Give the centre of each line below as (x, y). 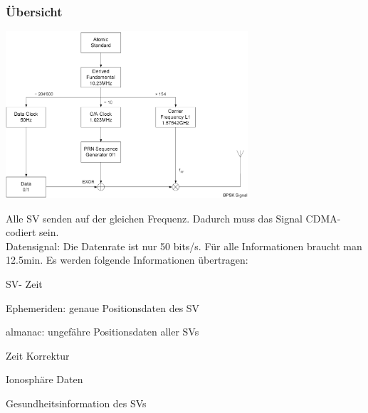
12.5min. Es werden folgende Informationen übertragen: (127, 260)
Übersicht (34, 11)
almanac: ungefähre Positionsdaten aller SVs (102, 332)
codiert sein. (32, 232)
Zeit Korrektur (38, 355)
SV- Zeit (24, 284)
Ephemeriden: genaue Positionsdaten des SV (103, 307)
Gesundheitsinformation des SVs (76, 403)
